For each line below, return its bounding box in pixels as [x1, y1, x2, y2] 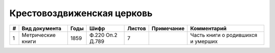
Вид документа [21, 25, 62, 32]
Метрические [21, 31, 56, 38]
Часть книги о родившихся [190, 31, 257, 38]
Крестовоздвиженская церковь [9, 8, 153, 19]
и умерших [190, 38, 218, 45]
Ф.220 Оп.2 [89, 31, 118, 38]
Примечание [151, 25, 185, 32]
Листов [127, 25, 146, 32]
